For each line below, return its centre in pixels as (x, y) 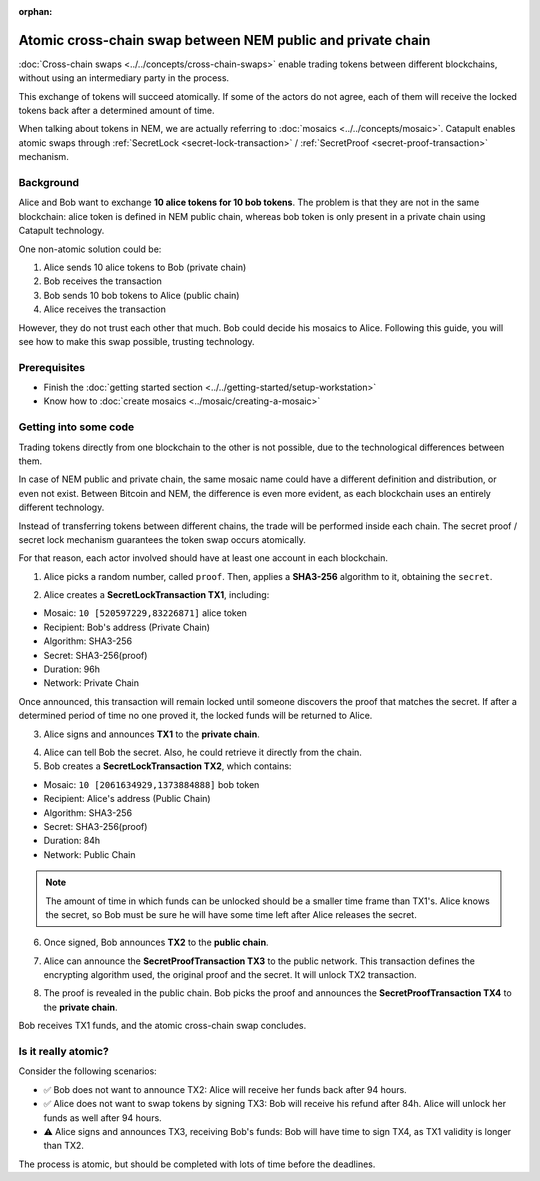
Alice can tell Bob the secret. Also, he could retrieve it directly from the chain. (202, 752)
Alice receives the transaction (105, 309)
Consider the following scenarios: (87, 1071)
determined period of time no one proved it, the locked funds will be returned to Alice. (195, 716)
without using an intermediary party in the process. (124, 78)
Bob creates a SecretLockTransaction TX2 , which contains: (167, 766)
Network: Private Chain (91, 683)
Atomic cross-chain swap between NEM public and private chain (224, 40)
